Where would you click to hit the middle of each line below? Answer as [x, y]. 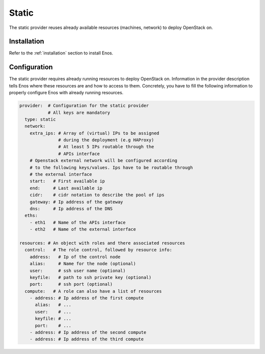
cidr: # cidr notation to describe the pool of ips [97, 195]
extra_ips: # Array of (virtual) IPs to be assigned [94, 133]
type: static [40, 119]
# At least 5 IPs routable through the [106, 147]
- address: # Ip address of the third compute [87, 339]
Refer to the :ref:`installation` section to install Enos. [61, 53]
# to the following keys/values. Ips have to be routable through [111, 167]
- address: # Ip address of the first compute [87, 298]
